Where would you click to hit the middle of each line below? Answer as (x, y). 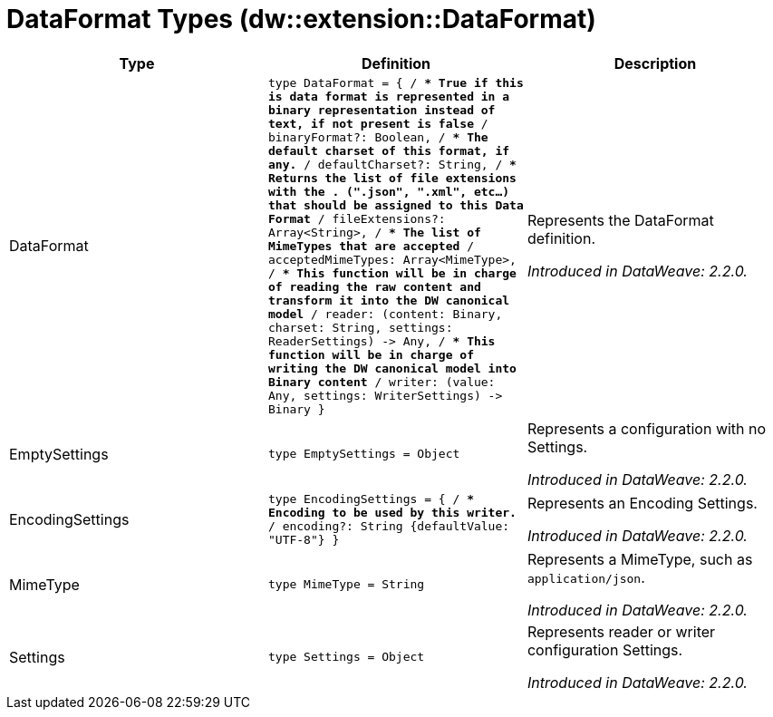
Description (655, 63)
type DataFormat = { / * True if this (396, 82)
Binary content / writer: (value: (382, 382)
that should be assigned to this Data (396, 205)
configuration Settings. (605, 649)
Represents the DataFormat (620, 221)
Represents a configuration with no (647, 428)
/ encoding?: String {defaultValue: (389, 526)
